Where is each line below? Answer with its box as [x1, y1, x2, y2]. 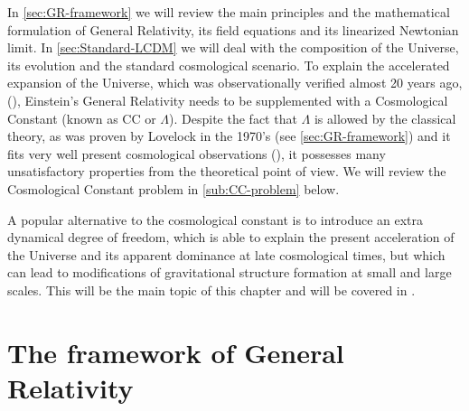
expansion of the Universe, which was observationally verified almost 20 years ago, [7, 73, 463, 92]
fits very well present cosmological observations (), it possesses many [7, 144, 386, 163]
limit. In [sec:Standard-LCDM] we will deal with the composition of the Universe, [7, 38, 459, 57]
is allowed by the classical [314, 108, 456, 127]
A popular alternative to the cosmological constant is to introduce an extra [7, 210, 424, 229]
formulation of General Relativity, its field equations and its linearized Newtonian [7, 20, 459, 39]
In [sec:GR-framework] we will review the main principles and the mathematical [7, 3, 450, 21]
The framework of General [7, 333, 344, 370]
